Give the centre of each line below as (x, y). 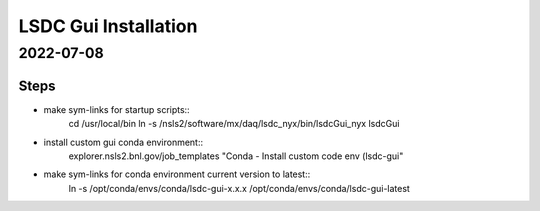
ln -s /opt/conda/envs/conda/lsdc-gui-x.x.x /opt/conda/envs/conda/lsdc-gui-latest (239, 188)
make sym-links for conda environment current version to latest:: (177, 174)
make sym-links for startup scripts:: (116, 109)
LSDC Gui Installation (108, 26)
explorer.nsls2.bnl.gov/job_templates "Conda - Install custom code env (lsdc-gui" (236, 156)
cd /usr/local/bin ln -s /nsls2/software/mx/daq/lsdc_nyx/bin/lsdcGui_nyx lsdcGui (234, 124)
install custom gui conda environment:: (123, 142)
